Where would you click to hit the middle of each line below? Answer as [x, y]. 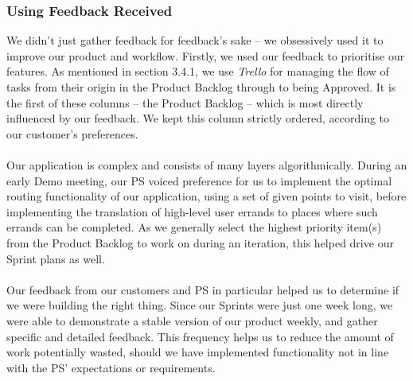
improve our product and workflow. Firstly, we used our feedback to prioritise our [206, 55]
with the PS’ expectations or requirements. [111, 367]
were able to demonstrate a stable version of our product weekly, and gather [192, 320]
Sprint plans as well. [56, 258]
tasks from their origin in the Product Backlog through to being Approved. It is [201, 87]
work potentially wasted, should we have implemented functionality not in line [198, 352]
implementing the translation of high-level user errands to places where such [192, 211]
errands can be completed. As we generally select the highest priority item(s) [194, 227]
